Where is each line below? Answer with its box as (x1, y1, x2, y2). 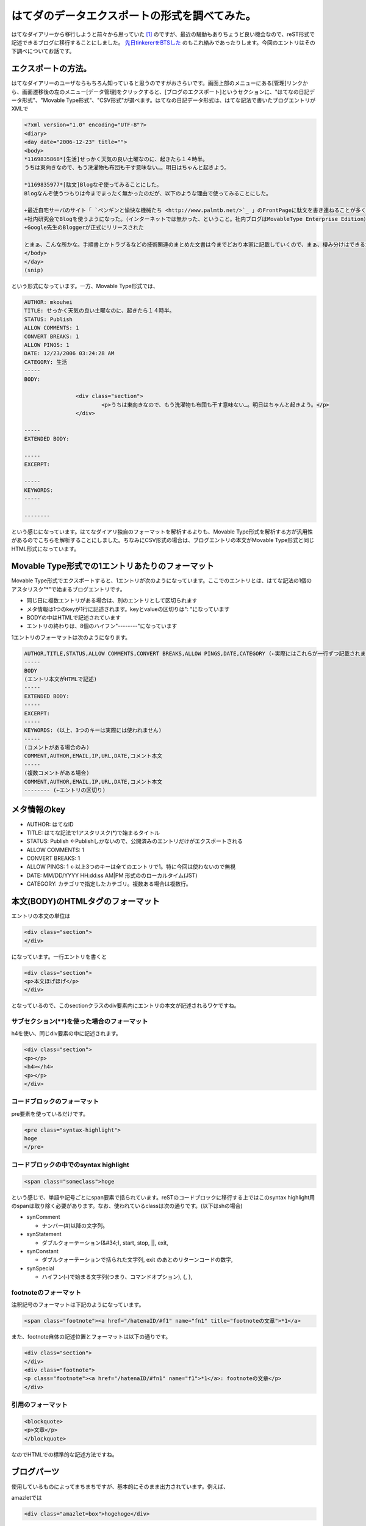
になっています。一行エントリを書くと (11, 953, 107, 960)
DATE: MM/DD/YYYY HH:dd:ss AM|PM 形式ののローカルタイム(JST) (26, 872, 198, 879)
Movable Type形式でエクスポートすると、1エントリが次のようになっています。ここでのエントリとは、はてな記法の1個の (11, 577, 312, 584)
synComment (26, 1213, 60, 1221)
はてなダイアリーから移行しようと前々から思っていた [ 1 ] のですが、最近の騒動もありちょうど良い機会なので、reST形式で (11, 31, 315, 38)
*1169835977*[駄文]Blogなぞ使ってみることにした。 (24, 181, 162, 189)
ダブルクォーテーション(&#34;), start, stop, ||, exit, (41, 1239, 169, 1246)
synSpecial (26, 1264, 54, 1272)
